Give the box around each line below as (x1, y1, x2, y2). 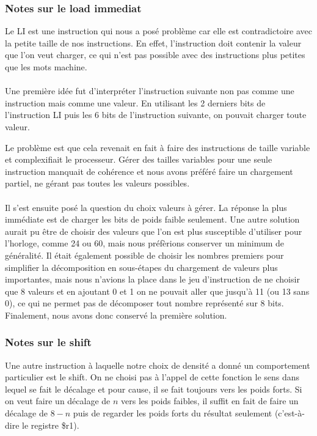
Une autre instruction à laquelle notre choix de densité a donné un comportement (5, 358, 310, 371)
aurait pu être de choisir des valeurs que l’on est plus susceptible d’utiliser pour (5, 224, 302, 237)
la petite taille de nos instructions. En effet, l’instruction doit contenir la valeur (5, 36, 302, 49)
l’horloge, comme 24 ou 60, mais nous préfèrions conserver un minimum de (5, 237, 285, 249)
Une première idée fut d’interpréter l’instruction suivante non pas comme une (5, 84, 294, 97)
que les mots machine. (5, 61, 87, 73)
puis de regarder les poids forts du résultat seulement (73, 407, 272, 419)
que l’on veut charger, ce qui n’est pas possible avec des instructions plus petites (5, 48, 305, 61)
